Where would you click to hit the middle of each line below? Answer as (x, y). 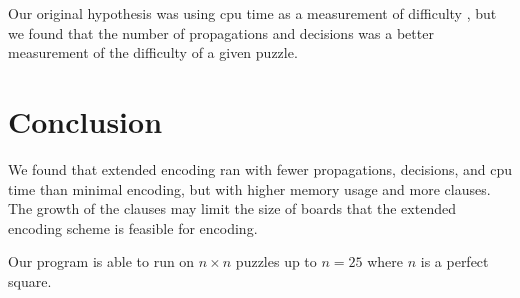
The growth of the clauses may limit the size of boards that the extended (232, 208)
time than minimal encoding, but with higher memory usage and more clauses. (249, 188)
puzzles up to (276, 261)
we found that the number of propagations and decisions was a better (221, 32)
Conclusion (85, 120)
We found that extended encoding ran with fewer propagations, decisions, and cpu (260, 168)
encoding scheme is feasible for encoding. (133, 227)
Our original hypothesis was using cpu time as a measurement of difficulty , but (252, 13)
